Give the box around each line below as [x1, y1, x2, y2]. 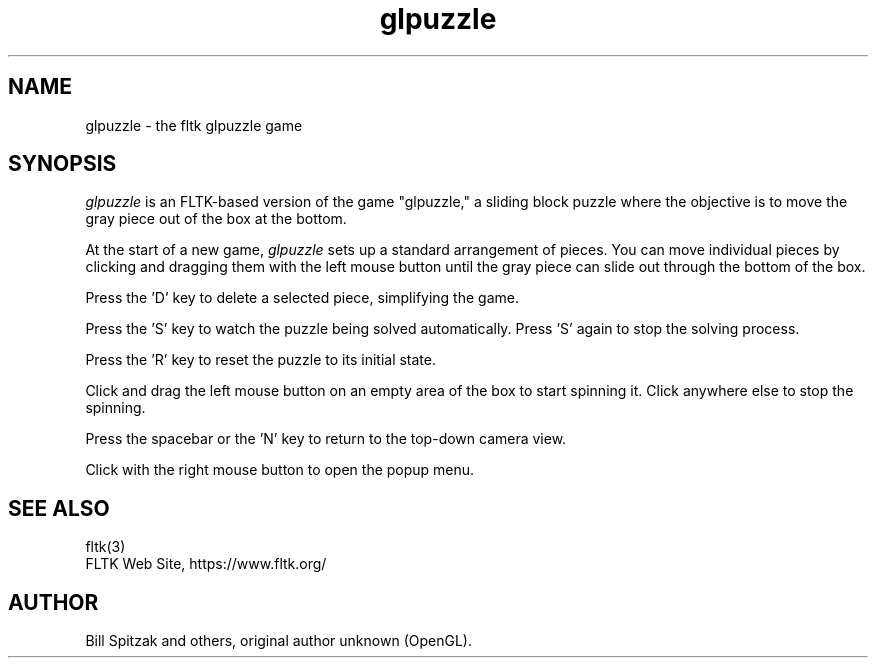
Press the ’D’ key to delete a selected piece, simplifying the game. [85, 289, 519, 307]
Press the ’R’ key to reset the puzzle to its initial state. [85, 351, 437, 369]
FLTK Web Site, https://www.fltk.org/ [85, 555, 327, 573]
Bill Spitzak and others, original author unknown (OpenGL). [85, 632, 472, 650]
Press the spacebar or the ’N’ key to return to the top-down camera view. [85, 430, 567, 448]
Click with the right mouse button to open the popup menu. [85, 461, 475, 479]
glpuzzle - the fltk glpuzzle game [85, 116, 303, 134]
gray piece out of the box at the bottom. [85, 210, 347, 228]
